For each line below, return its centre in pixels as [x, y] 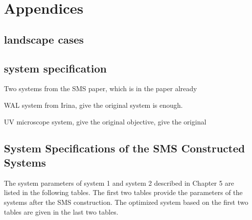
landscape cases [44, 39]
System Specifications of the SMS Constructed [125, 148]
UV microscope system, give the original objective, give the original [105, 121]
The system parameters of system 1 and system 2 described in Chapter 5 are [119, 183]
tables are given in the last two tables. [61, 211]
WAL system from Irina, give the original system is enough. [93, 105]
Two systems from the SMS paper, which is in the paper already [101, 88]
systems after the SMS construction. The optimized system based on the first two [126, 202]
